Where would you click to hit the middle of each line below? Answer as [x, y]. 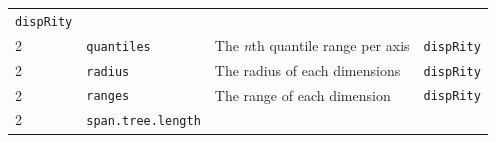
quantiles [118, 46]
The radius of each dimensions [307, 69]
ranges [108, 96]
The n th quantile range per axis [312, 44]
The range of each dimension [302, 94]
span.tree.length [143, 121]
